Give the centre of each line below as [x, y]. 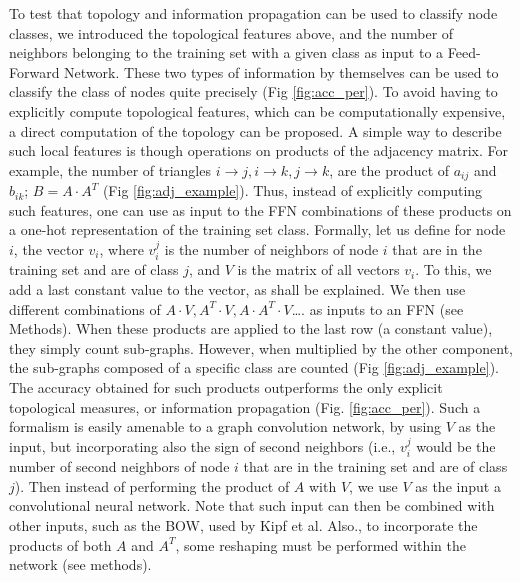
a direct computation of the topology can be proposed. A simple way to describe [255, 130]
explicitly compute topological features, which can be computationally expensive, [257, 110]
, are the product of [389, 169]
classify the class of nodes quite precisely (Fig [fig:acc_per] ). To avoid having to [253, 91]
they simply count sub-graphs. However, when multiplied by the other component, [261, 347]
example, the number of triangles [110, 169]
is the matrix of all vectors [318, 269]
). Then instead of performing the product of [152, 485]
